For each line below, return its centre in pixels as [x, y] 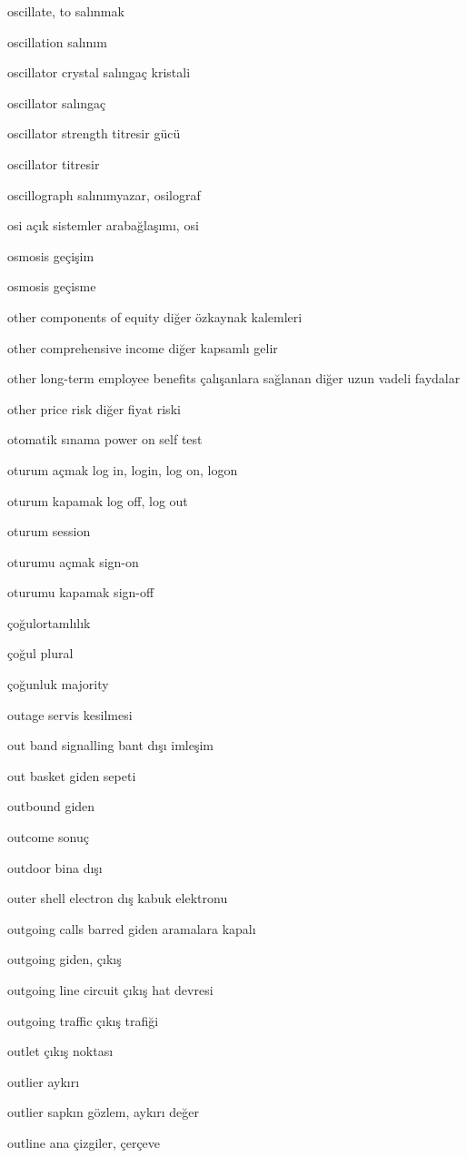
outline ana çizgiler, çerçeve [84, 1142]
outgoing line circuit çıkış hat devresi [110, 990]
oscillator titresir [54, 163]
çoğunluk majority [58, 684]
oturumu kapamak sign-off [81, 592]
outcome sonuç [48, 837]
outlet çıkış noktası [60, 1051]
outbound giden [51, 806]
